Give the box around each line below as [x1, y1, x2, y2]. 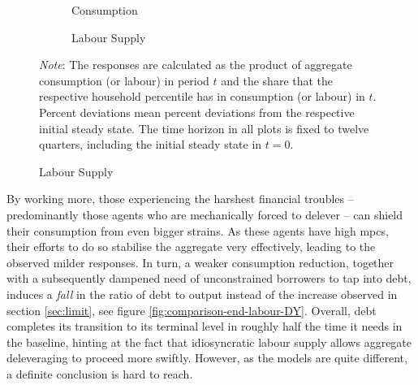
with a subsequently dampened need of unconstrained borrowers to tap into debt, [6, 270, 412, 287]
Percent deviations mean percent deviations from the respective [39, 103, 355, 120]
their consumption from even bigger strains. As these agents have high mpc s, [6, 222, 389, 239]
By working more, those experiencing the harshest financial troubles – [6, 190, 354, 207]
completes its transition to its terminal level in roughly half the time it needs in [6, 318, 403, 335]
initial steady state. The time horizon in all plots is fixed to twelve [39, 119, 369, 136]
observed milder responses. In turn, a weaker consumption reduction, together [6, 253, 394, 270]
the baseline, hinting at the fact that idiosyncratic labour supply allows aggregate [6, 333, 412, 350]
